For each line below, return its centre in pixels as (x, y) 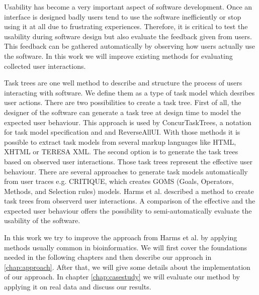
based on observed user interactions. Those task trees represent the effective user (128, 161)
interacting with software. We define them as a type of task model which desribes (129, 92)
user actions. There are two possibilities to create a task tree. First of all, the (123, 102)
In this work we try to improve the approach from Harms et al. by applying (121, 237)
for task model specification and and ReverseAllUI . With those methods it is (122, 132)
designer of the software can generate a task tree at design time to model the (122, 112)
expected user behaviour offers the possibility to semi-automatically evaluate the (128, 210)
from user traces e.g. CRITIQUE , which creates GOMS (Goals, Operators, (119, 181)
